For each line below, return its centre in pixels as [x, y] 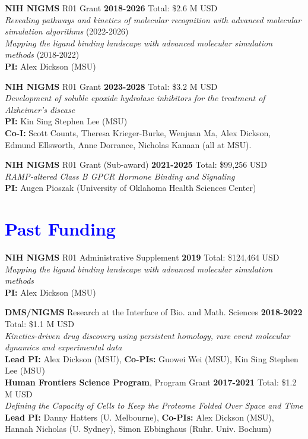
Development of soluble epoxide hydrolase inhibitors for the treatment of [135, 98]
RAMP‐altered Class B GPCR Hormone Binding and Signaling [120, 176]
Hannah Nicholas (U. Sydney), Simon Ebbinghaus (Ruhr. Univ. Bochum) [138, 429]
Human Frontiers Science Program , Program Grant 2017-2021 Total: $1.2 [151, 382]
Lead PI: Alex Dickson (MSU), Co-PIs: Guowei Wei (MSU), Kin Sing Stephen [152, 358]
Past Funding [60, 229]
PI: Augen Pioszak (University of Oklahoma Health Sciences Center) [131, 188]
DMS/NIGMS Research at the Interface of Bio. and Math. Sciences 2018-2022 [154, 312]
